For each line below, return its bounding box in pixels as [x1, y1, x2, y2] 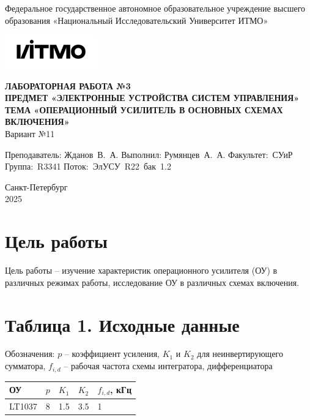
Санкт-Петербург [5, 180, 68, 193]
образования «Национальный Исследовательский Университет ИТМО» [5, 13, 268, 26]
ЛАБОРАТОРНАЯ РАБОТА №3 [5, 79, 131, 92]
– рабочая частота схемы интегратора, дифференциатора [64, 359, 273, 372]
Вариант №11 [5, 127, 55, 140]
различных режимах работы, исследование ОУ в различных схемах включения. [5, 276, 300, 288]
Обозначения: [5, 347, 55, 360]
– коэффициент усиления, [64, 347, 160, 360]
